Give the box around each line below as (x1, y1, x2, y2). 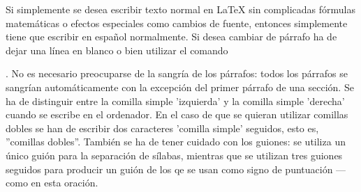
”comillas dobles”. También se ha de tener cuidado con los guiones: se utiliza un (6, 134, 346, 149)
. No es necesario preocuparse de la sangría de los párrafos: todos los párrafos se (6, 66, 348, 81)
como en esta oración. (6, 175, 98, 190)
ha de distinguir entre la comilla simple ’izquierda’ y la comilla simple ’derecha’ (6, 93, 345, 108)
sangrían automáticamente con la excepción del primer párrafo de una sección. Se (6, 79, 354, 94)
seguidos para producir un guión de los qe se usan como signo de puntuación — (6, 161, 346, 176)
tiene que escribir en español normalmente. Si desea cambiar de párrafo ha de (6, 29, 337, 44)
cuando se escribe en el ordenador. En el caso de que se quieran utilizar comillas (6, 107, 348, 122)
